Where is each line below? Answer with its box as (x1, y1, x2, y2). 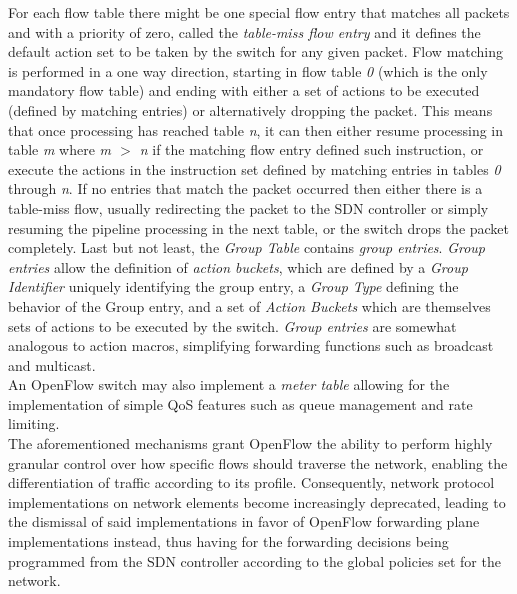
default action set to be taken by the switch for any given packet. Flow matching (8, 41, 504, 62)
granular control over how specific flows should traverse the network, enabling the (8, 452, 508, 473)
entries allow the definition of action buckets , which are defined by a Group (8, 256, 468, 277)
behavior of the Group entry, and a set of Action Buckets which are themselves (8, 295, 491, 316)
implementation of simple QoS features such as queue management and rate (8, 393, 473, 414)
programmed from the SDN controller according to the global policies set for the (8, 550, 501, 571)
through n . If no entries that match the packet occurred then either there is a (8, 178, 483, 199)
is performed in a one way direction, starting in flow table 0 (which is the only (8, 60, 488, 81)
